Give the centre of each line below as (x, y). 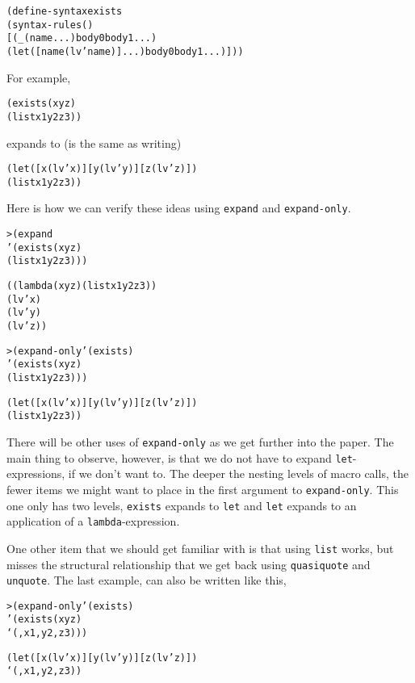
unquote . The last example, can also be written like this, (147, 580)
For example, (39, 77)
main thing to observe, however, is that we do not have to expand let (180, 457)
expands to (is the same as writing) (94, 142)
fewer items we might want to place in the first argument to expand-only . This (203, 489)
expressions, (36, 473)
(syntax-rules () (50, 25)
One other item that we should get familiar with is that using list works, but (200, 548)
